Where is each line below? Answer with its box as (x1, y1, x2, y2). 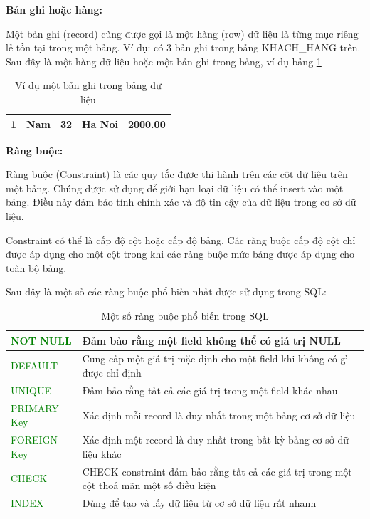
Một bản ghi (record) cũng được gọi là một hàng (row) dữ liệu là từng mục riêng (6, 26, 359, 41)
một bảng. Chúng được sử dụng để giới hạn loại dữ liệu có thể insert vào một (6, 180, 344, 195)
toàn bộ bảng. (6, 260, 67, 275)
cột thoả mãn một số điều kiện (82, 478, 216, 493)
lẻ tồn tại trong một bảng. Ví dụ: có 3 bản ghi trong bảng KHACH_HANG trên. (6, 40, 361, 55)
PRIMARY (11, 400, 59, 415)
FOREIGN (11, 432, 58, 447)
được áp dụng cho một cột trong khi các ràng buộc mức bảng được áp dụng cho (6, 246, 355, 261)
